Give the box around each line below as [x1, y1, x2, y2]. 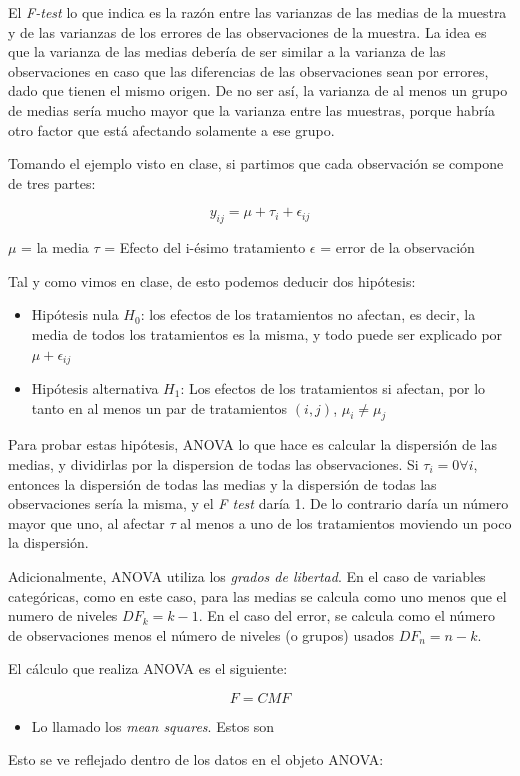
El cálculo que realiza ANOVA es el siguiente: [8, 658, 288, 679]
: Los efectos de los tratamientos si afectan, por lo [180, 377, 486, 398]
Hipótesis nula [31, 304, 119, 325]
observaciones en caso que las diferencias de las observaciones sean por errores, [8, 60, 489, 81]
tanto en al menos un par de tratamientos [31, 397, 288, 418]
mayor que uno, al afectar [8, 512, 165, 533]
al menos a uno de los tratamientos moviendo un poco [180, 512, 512, 533]
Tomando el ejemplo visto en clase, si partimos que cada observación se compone [8, 153, 504, 174]
